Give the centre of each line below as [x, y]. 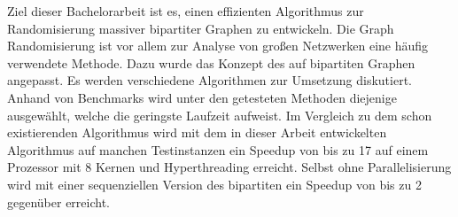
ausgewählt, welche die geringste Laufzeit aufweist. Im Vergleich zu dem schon [220, 115]
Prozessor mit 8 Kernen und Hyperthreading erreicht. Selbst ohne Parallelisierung [229, 167]
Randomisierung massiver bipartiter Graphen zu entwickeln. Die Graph [201, 28]
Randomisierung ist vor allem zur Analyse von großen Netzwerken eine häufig [218, 46]
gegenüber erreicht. [59, 201]
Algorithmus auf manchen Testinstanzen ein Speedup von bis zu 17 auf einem [218, 149]
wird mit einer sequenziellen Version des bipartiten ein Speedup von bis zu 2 [214, 184]
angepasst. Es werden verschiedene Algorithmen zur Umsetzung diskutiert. [210, 80]
